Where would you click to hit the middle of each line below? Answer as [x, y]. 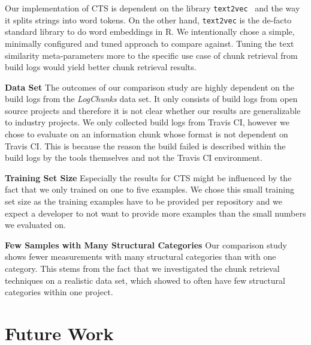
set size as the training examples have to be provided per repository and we [144, 201]
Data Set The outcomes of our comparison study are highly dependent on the [150, 87]
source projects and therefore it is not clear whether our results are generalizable [153, 110]
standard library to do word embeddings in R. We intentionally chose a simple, [150, 31]
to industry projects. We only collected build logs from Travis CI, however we [147, 122]
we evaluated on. [35, 225]
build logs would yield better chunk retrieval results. [101, 67]
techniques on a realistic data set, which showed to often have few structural [145, 280]
